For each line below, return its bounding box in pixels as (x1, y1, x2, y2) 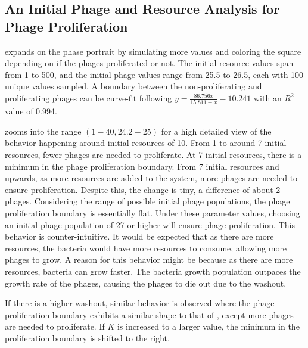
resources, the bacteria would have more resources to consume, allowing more (5, 241, 287, 254)
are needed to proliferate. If (5, 320, 105, 333)
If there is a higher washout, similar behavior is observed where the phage (5, 297, 275, 309)
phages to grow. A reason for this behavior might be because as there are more (5, 253, 293, 266)
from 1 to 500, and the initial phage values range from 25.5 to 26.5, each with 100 (5, 68, 304, 80)
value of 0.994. (5, 105, 57, 117)
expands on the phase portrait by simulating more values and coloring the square (5, 45, 301, 57)
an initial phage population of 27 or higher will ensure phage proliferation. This (5, 218, 295, 231)
